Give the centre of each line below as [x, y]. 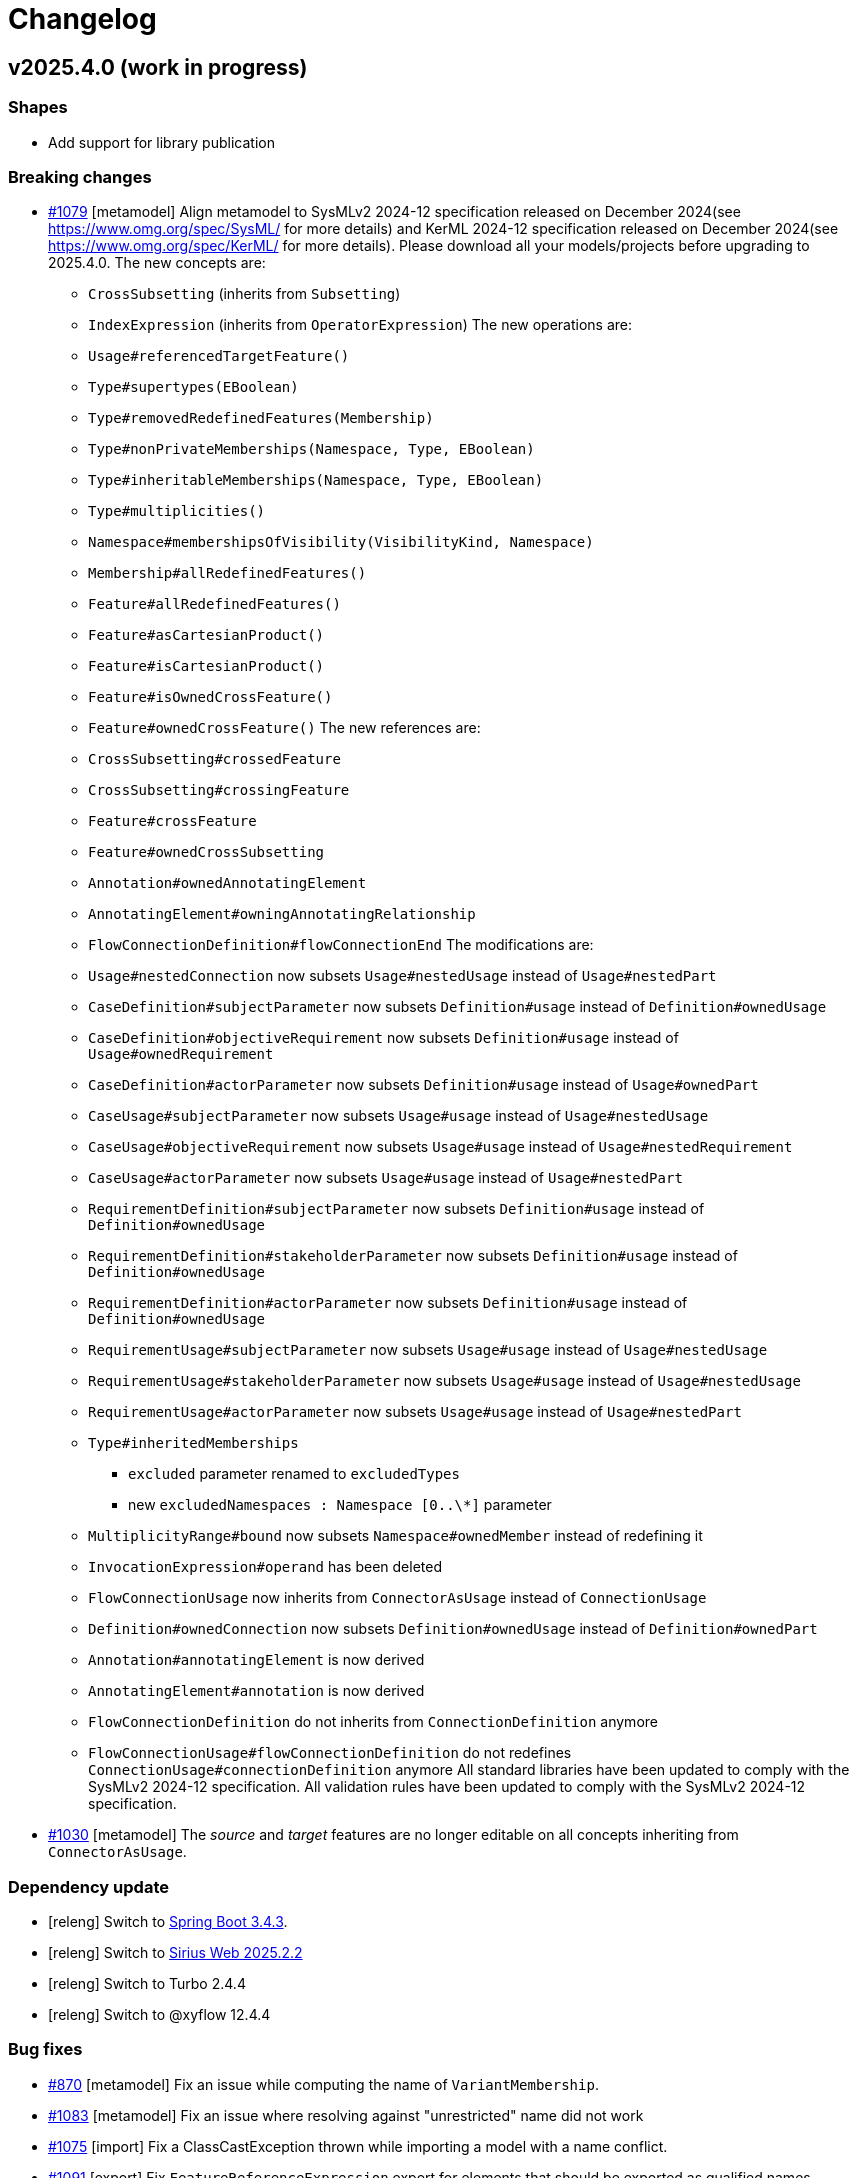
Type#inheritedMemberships [193, 1443]
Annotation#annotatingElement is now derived [256, 1660]
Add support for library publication [161, 142]
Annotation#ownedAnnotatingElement [227, 883]
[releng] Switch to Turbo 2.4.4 [147, 1984]
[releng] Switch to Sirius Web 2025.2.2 [175, 1953]
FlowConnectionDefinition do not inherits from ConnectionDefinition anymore [373, 1722]
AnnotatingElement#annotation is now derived [256, 1691]
